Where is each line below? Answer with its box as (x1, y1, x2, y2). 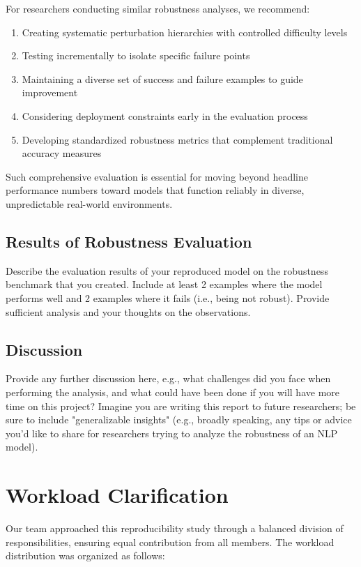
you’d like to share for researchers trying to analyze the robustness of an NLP (6, 425, 338, 440)
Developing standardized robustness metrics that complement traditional (22, 132, 333, 146)
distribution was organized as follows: (6, 548, 165, 563)
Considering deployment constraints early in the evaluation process (22, 108, 308, 123)
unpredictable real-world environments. (6, 196, 173, 211)
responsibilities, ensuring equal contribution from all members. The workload (6, 534, 335, 549)
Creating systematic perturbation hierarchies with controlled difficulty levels (22, 24, 348, 39)
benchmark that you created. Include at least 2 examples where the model (6, 277, 323, 292)
